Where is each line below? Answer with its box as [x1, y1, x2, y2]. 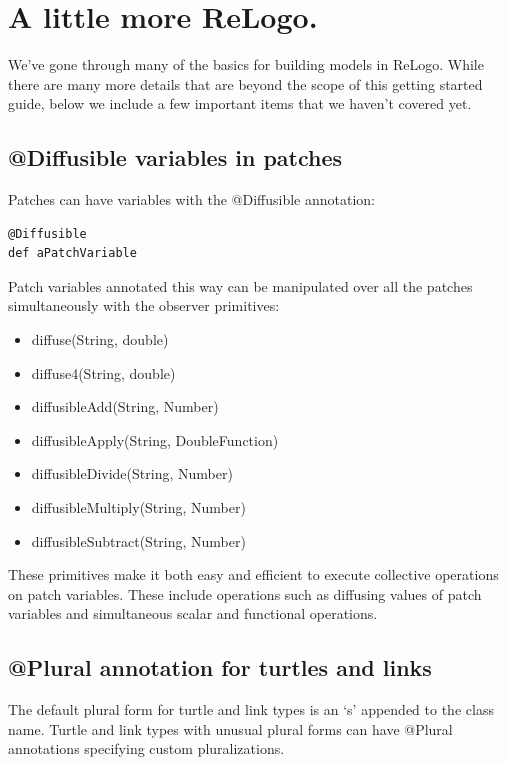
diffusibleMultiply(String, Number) [31, 497, 246, 518]
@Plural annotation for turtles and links [8, 652, 432, 683]
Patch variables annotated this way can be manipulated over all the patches [8, 275, 473, 296]
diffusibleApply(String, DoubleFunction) [31, 429, 279, 450]
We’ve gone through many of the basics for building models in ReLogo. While [8, 54, 484, 75]
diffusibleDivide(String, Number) [31, 463, 233, 484]
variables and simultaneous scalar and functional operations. [8, 603, 378, 624]
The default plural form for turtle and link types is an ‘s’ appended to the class [8, 699, 494, 720]
